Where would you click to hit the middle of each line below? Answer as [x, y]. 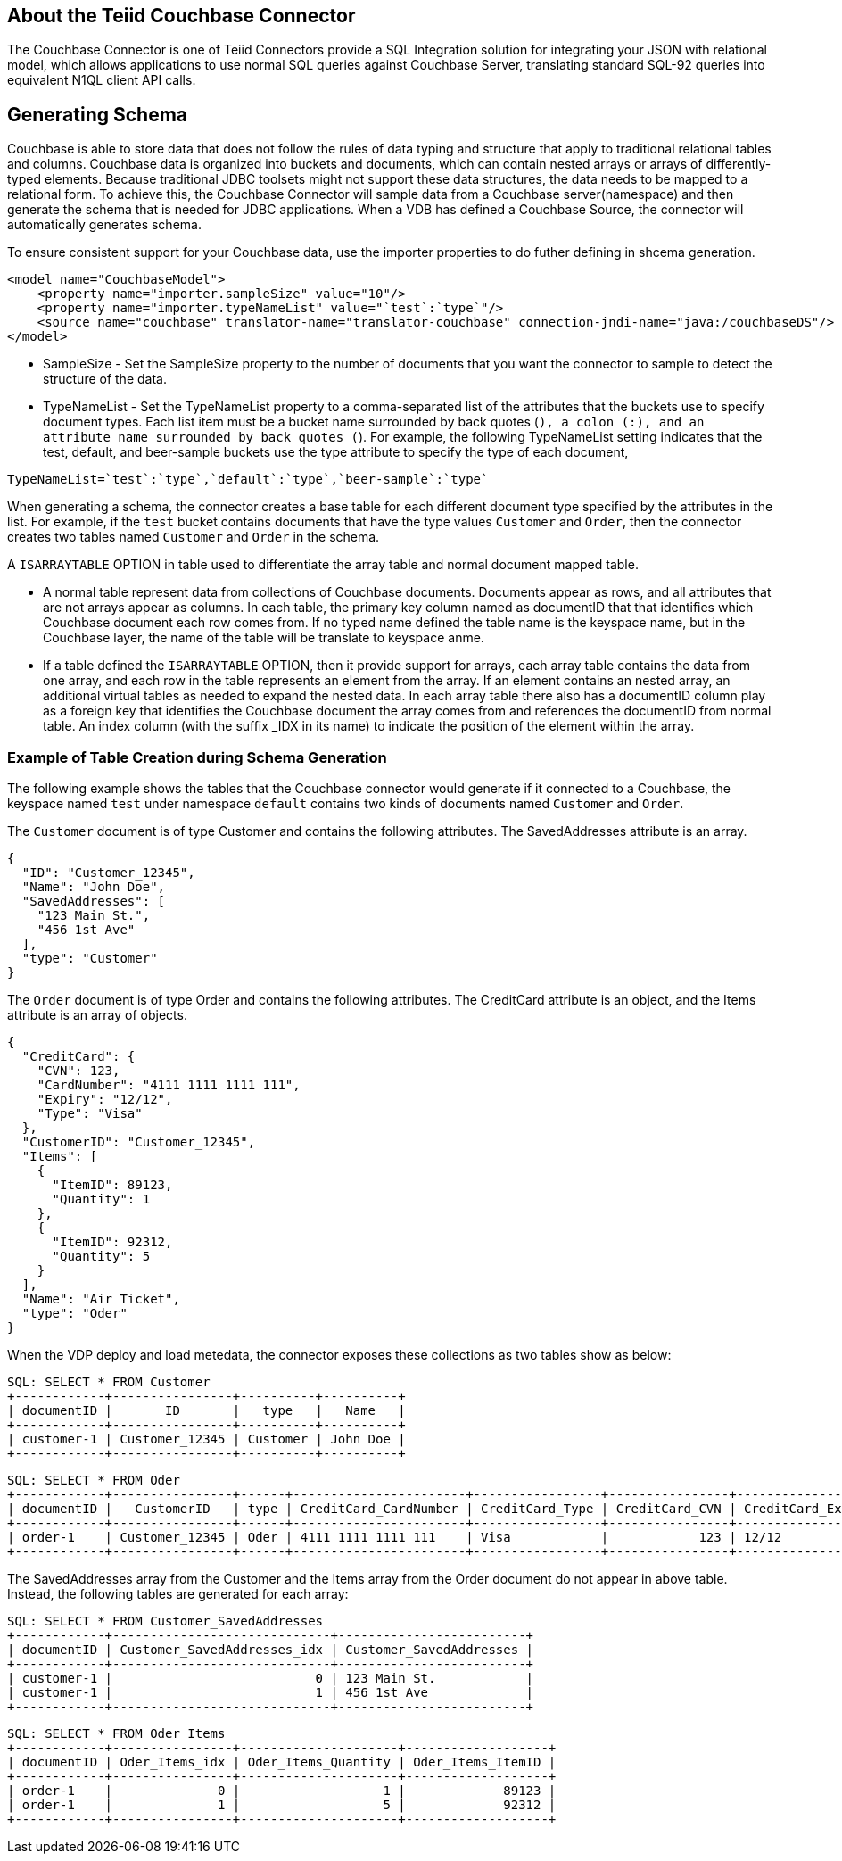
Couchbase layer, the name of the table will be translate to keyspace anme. [264, 638]
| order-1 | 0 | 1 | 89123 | [282, 1791]
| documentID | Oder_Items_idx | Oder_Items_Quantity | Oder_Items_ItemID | [282, 1762]
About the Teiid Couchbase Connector [182, 16]
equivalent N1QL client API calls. [102, 80]
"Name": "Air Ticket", [101, 1299]
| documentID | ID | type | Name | [206, 1411]
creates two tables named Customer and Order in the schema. [194, 537]
